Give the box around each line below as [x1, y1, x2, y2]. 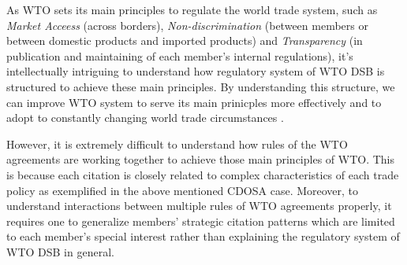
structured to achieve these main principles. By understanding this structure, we [6, 78, 395, 94]
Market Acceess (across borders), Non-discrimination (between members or [6, 17, 368, 33]
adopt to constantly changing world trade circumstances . [6, 109, 284, 126]
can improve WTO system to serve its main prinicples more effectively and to [6, 94, 382, 110]
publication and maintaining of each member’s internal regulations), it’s [6, 47, 353, 64]
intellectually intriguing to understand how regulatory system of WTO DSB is [6, 63, 385, 79]
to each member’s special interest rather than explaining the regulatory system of [6, 228, 400, 245]
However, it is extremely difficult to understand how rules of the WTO [6, 135, 348, 152]
